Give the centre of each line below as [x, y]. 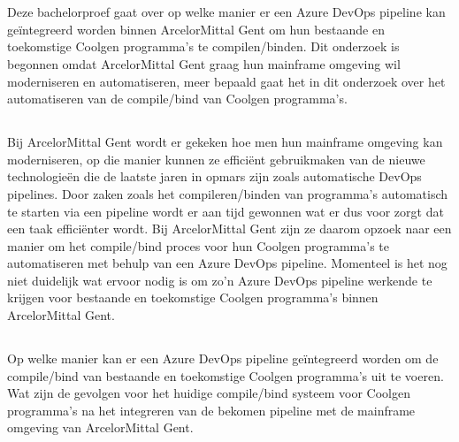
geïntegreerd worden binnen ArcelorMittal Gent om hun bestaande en [196, 29]
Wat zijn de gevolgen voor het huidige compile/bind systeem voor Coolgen [209, 393]
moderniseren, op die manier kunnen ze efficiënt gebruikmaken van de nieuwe [216, 159]
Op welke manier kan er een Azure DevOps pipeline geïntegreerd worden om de [223, 358]
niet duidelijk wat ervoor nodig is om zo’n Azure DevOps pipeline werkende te [220, 280]
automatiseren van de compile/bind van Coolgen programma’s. [177, 99]
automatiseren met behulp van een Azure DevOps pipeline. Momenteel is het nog [227, 263]
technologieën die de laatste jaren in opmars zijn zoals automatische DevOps [214, 176]
